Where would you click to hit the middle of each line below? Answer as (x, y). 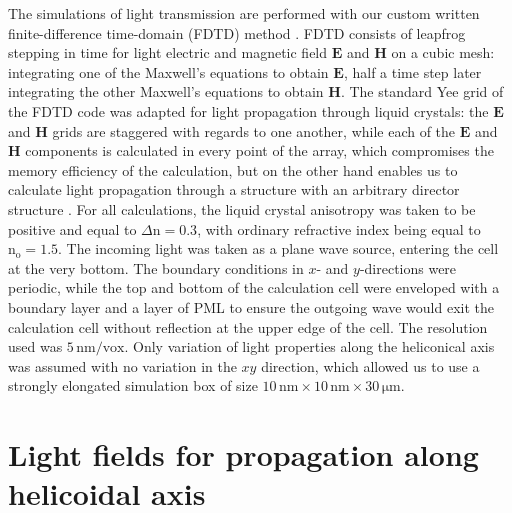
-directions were (408, 267)
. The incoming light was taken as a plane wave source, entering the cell (278, 248)
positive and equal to (72, 228)
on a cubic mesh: (443, 52)
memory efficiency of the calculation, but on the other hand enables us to (233, 169)
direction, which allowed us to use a (370, 365)
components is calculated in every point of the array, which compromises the (259, 150)
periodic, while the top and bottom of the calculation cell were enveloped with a (254, 287)
